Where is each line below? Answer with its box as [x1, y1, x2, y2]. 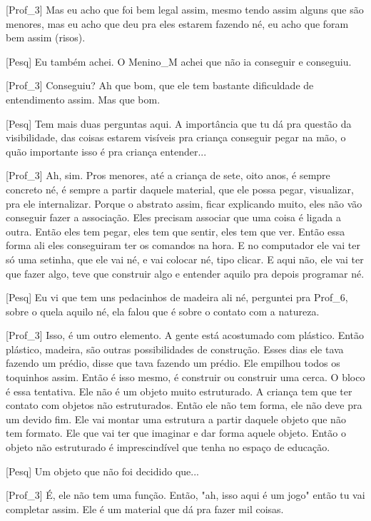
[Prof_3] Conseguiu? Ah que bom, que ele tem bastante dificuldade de [6, 78, 314, 93]
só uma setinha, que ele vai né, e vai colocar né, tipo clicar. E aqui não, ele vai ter [6, 251, 364, 266]
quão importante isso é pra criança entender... [6, 143, 207, 158]
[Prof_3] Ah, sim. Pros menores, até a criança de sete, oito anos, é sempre [6, 168, 330, 183]
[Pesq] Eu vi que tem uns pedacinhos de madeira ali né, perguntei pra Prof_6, [6, 290, 348, 305]
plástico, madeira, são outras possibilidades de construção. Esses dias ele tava [6, 341, 344, 356]
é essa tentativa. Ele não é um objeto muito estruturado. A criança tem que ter [6, 383, 352, 398]
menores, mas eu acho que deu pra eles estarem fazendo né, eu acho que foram [6, 16, 349, 31]
